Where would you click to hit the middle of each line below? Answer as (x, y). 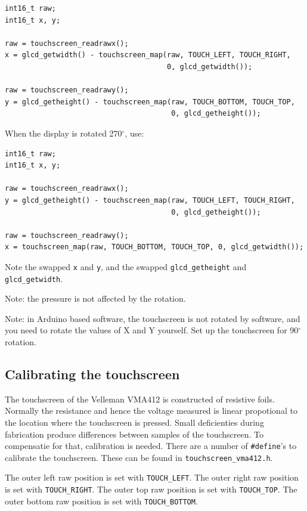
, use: (134, 133)
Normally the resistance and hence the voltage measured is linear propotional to (151, 411)
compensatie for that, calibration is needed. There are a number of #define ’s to (151, 446)
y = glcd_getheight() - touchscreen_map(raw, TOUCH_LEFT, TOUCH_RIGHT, (150, 200)
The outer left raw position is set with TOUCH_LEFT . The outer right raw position (152, 477)
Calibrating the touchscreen (92, 374)
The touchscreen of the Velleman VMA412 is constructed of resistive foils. (140, 399)
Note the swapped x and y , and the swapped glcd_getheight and (126, 266)
